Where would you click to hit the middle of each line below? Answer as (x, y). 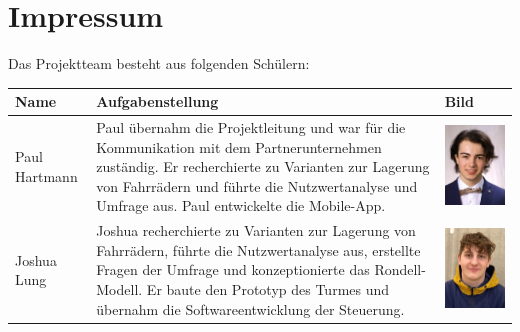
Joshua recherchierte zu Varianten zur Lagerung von (256, 230)
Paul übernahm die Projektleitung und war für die (251, 127)
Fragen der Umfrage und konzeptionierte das (233, 269)
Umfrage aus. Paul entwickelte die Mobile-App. (241, 205)
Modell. (119, 289)
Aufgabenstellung (157, 101)
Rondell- (400, 269)
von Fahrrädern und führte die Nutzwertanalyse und (257, 185)
